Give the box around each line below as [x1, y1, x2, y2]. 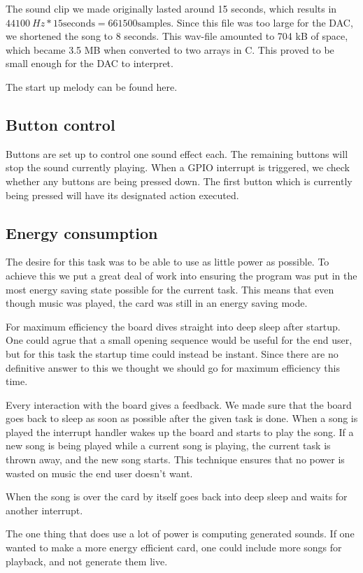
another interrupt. [6, 502, 83, 517]
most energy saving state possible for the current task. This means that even [6, 282, 334, 296]
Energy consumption [6, 222, 158, 243]
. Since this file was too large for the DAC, [171, 15, 353, 29]
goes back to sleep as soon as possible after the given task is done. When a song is [6, 411, 358, 426]
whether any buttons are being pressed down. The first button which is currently [6, 173, 353, 188]
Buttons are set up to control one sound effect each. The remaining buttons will [6, 146, 348, 161]
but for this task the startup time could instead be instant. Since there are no [6, 346, 339, 361]
